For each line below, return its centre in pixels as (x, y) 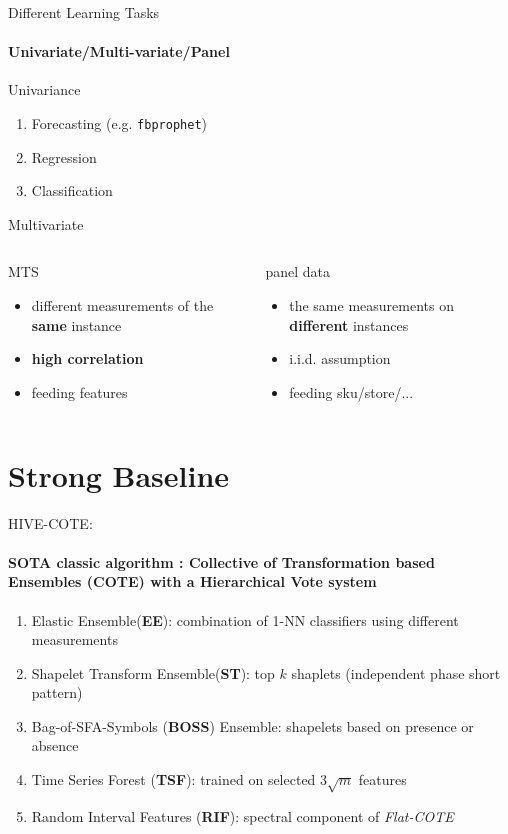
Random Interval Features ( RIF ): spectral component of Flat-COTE (242, 815)
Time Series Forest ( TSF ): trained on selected (173, 779)
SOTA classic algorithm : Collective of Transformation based (221, 561)
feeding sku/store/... (351, 391)
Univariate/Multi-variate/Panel (119, 51)
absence (55, 745)
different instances (349, 324)
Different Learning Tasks (84, 12)
